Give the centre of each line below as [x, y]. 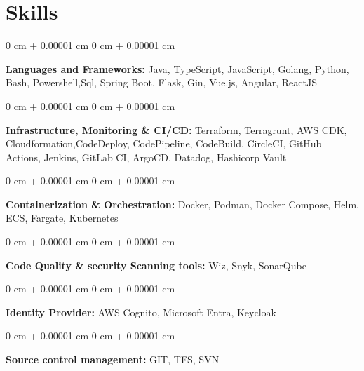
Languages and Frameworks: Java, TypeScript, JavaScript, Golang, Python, [177, 68]
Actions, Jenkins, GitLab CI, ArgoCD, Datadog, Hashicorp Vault [146, 157]
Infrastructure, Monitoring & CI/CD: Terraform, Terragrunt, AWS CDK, [176, 129]
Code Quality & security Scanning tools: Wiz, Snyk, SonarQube [156, 265]
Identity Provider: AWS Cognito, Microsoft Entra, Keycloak [141, 312]
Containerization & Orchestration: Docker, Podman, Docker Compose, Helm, [182, 204]
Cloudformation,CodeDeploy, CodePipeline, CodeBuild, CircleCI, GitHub [164, 143]
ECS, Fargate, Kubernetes [62, 218]
